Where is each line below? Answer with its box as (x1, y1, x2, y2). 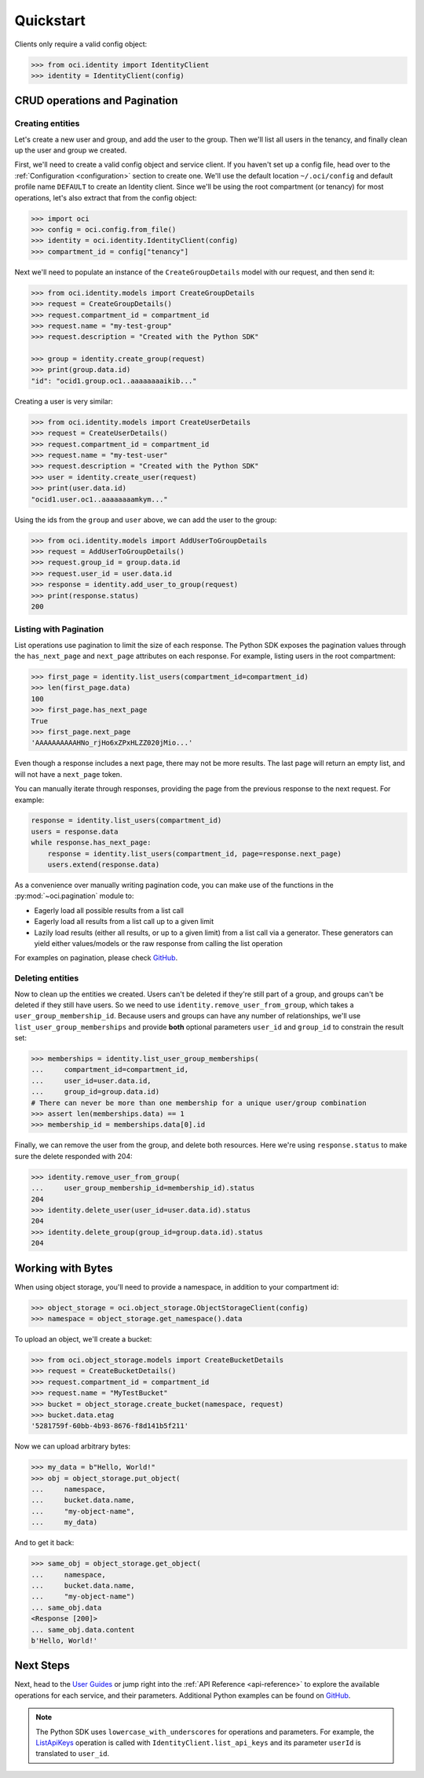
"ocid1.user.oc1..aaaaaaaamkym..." (31, 495, 168, 503)
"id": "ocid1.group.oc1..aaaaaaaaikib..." (31, 376, 197, 385)
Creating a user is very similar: (14, 396, 113, 406)
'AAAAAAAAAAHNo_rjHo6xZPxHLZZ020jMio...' (31, 738, 193, 747)
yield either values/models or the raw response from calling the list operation (34, 938, 283, 948)
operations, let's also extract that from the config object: (14, 193, 197, 202)
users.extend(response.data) (47, 860, 160, 869)
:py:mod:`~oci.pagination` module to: (14, 891, 134, 900)
